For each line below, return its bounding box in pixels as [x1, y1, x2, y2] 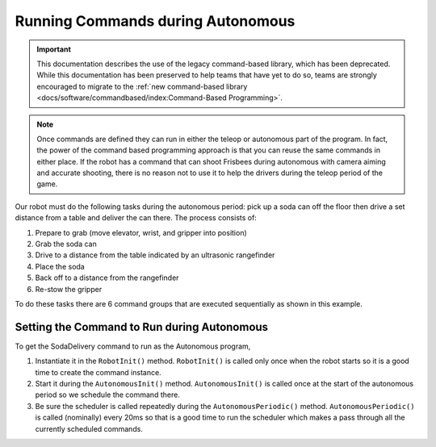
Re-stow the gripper [35, 284, 103, 294]
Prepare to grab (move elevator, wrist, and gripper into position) [35, 228, 248, 237]
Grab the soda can [35, 239, 97, 249]
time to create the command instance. [35, 367, 161, 377]
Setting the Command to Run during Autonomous [15, 320, 269, 334]
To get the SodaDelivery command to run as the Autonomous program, [15, 341, 251, 351]
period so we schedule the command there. [35, 390, 181, 399]
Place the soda [35, 261, 85, 271]
